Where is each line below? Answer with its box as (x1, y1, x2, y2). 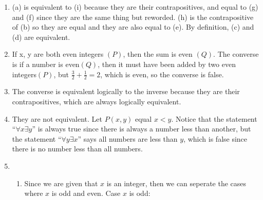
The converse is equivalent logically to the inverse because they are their (12, 86, 240, 97)
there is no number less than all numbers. (12, 143, 143, 154)
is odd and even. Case (51, 188, 121, 198)
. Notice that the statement (171, 113, 257, 124)
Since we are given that (24, 177, 98, 188)
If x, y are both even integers (12, 49, 104, 59)
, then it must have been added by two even (98, 58, 236, 69)
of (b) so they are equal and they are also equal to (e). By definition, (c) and (12, 21, 254, 32)
